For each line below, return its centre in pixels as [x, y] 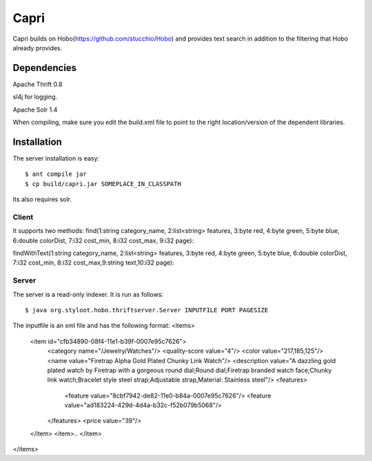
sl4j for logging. [35, 97]
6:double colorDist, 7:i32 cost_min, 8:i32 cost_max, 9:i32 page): [103, 240]
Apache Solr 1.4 [35, 110]
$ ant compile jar [56, 174]
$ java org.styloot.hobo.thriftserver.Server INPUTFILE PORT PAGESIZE [147, 310]
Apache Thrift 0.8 [38, 84]
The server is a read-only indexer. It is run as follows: [88, 294]
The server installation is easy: [56, 158]
